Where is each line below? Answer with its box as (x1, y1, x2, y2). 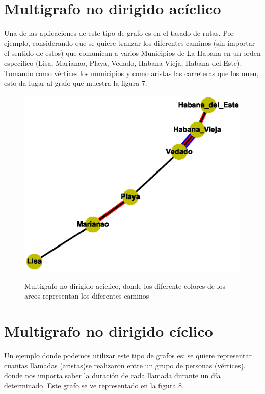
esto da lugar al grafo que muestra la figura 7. (4, 78, 147, 88)
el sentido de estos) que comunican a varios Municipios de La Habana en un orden (4, 47, 261, 58)
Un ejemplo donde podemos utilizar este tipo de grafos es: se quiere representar (4, 350, 252, 360)
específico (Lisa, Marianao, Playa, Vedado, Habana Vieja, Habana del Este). (4, 57, 242, 68)
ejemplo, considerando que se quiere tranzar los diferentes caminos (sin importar (4, 37, 255, 48)
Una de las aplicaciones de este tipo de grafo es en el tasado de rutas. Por (4, 28, 234, 38)
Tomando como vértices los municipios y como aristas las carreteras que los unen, (4, 67, 259, 78)
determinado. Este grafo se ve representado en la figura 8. (4, 380, 184, 390)
